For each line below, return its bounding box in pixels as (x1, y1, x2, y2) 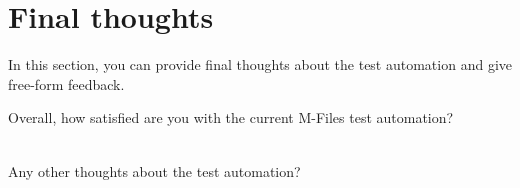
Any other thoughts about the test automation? (8, 160, 301, 181)
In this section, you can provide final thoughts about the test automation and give (8, 54, 512, 75)
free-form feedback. (8, 73, 125, 94)
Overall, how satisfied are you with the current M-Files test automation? (8, 107, 454, 128)
